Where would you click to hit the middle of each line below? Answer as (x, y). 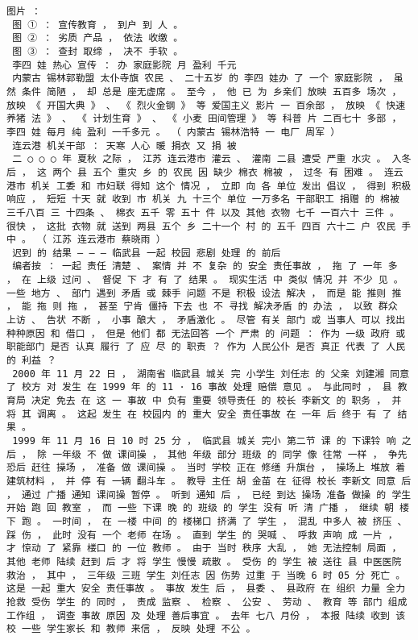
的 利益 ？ (31, 361)
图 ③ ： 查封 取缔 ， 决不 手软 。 (98, 51)
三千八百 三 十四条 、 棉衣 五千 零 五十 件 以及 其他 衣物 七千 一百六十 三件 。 (203, 212)
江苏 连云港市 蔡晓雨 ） (109, 240)
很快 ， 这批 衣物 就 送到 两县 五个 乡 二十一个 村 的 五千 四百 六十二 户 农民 (201, 226)
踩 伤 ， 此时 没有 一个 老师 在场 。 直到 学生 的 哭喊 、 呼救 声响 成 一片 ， (202, 535)
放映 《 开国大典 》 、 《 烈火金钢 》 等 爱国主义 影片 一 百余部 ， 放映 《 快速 (206, 105)
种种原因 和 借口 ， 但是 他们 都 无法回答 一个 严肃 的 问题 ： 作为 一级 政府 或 (206, 333)
